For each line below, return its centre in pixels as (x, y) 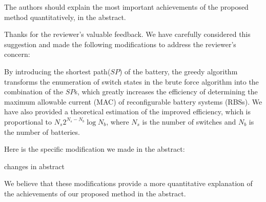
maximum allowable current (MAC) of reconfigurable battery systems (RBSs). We (133, 101)
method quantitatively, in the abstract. (65, 17)
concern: (17, 54)
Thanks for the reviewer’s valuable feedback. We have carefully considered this (127, 34)
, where (118, 121)
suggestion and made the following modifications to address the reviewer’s (120, 44)
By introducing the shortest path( (57, 71)
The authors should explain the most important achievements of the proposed (126, 7)
